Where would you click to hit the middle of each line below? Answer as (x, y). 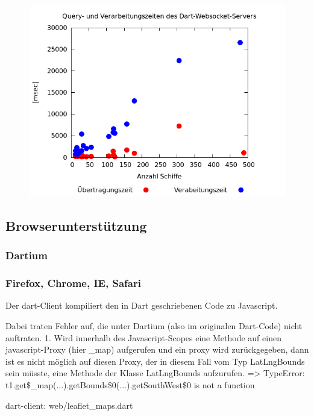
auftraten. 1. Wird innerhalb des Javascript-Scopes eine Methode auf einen (143, 337)
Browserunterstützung (76, 225)
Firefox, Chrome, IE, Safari (73, 283)
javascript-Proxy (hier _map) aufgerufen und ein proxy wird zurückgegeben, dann (157, 349)
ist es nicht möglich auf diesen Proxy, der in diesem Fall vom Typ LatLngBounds (155, 361)
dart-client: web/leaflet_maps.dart (69, 405)
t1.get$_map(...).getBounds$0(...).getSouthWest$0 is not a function (130, 385)
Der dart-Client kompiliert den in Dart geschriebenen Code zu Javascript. (142, 305)
